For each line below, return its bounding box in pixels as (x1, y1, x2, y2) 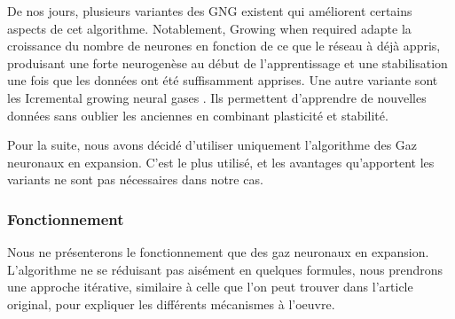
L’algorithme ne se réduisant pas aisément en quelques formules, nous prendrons (7, 260, 443, 278)
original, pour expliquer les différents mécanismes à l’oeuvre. (7, 294, 335, 313)
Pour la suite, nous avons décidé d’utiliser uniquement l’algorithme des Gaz (7, 136, 418, 154)
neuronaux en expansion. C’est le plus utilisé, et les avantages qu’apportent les (7, 152, 435, 171)
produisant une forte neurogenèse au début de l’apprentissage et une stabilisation (7, 53, 448, 72)
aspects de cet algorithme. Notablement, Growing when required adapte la (7, 19, 412, 37)
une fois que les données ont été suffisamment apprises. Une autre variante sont (7, 71, 438, 89)
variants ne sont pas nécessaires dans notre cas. (7, 170, 263, 189)
